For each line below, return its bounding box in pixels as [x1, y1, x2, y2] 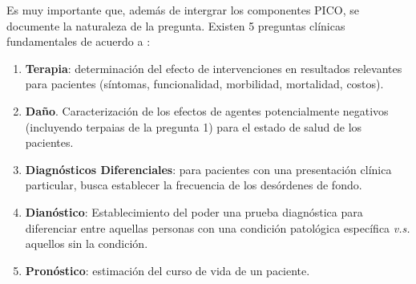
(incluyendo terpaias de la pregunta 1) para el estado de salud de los [25, 118, 362, 135]
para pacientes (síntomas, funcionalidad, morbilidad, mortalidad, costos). [25, 75, 384, 92]
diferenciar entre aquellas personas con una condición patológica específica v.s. [25, 219, 410, 236]
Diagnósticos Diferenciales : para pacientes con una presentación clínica [25, 160, 392, 177]
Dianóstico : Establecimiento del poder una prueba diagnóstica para [25, 203, 363, 220]
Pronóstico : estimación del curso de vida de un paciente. [25, 262, 310, 278]
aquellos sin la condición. [25, 235, 148, 252]
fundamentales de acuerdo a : [6, 33, 151, 50]
